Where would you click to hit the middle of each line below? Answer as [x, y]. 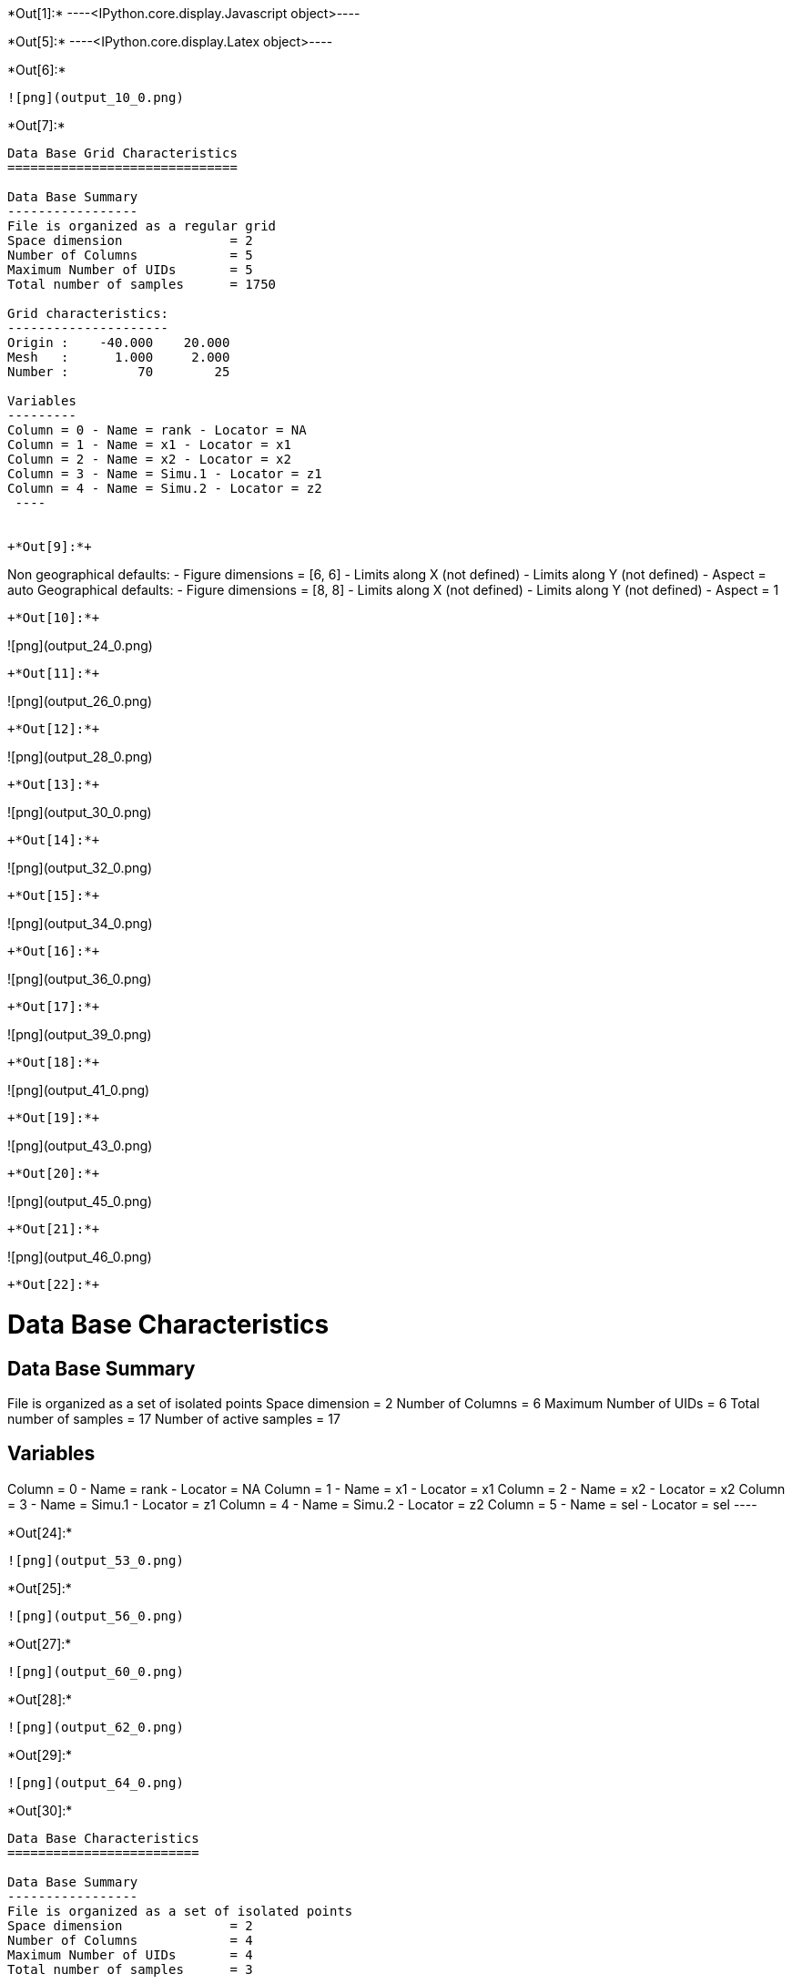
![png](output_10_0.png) [96, 97]
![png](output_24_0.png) [80, 645]
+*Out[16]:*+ [54, 951]
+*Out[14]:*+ [54, 840]
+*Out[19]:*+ [54, 1118]
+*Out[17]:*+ [54, 1007]
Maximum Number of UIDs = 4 [130, 1954]
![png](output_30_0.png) [80, 812]
